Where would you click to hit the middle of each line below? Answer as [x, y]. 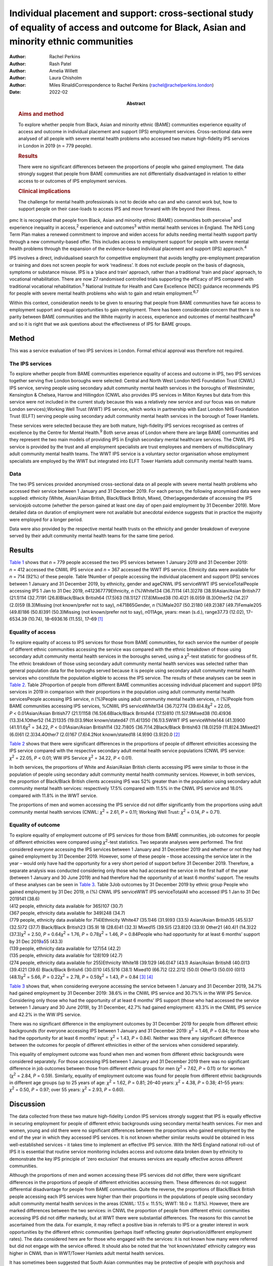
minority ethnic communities [71, 42]
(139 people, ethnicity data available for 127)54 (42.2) [65, 948]
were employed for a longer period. [46, 520]
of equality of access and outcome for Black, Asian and [128, 27]
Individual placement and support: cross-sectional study [131, 13]
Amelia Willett [63, 70]
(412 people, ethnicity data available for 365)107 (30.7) [66, 906]
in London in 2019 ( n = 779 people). [56, 146]
